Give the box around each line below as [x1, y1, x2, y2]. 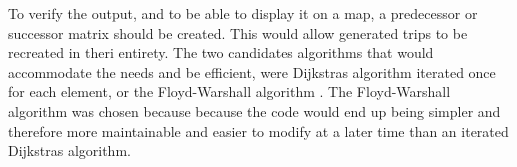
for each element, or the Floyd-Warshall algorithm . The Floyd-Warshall [8, 81, 451, 102]
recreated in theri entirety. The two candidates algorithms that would [8, 42, 434, 63]
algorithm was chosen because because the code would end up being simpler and [8, 100, 501, 121]
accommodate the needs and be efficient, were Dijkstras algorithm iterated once [8, 61, 496, 82]
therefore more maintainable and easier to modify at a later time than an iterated [8, 120, 509, 141]
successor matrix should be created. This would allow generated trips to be [8, 22, 468, 43]
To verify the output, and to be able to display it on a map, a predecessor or [8, 3, 478, 23]
